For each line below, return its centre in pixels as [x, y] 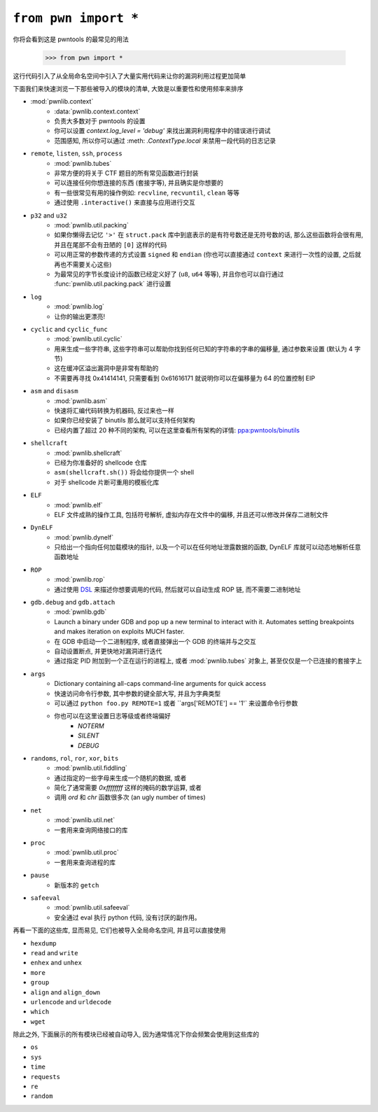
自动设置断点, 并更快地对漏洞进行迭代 [108, 651]
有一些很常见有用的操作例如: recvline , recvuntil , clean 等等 [147, 192]
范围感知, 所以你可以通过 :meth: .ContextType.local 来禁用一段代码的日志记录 [165, 141]
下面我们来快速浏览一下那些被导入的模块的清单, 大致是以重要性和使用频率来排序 [128, 88]
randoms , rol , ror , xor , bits [75, 758]
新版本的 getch [77, 885]
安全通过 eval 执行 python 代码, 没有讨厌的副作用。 [127, 917]
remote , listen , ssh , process [76, 153]
